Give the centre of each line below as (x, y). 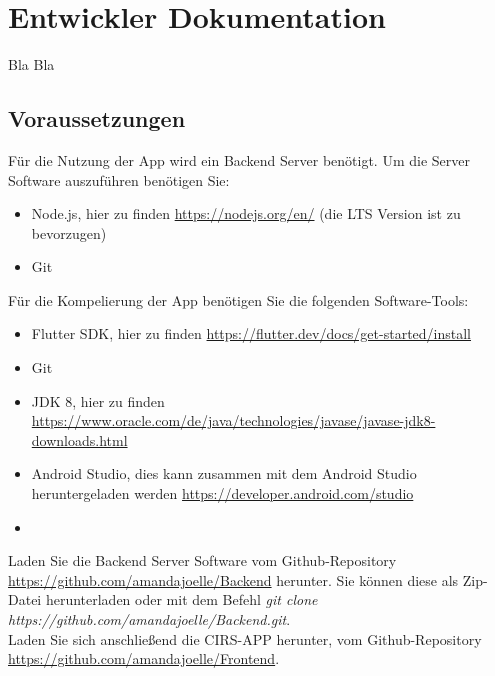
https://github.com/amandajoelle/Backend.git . (149, 619)
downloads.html (79, 439)
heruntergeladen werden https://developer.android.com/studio (222, 493)
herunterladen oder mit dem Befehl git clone (181, 599)
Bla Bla (31, 64)
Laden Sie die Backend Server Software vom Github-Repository (202, 560)
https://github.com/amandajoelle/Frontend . (144, 658)
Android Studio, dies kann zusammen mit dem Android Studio (224, 473)
